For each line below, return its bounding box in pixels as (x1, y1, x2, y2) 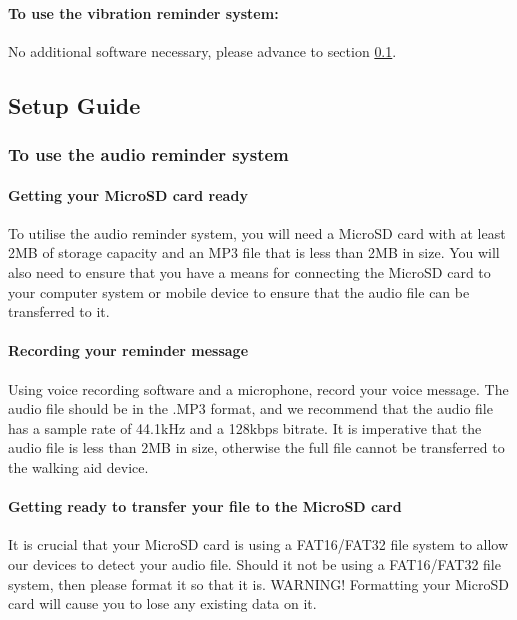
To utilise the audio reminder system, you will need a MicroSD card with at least (8, 222, 506, 243)
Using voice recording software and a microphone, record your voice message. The (8, 378, 509, 399)
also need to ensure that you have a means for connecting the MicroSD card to (8, 262, 491, 282)
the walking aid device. (8, 456, 149, 477)
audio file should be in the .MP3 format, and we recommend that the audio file (8, 398, 493, 419)
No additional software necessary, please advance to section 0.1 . (8, 40, 397, 61)
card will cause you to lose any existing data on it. (8, 593, 317, 614)
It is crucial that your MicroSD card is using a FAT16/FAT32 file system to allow (8, 534, 509, 555)
